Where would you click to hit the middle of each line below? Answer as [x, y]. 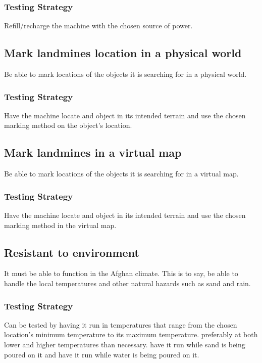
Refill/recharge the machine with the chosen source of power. [98, 26]
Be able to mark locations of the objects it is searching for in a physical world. [125, 74]
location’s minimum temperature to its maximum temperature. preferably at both [131, 334]
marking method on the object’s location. [68, 125]
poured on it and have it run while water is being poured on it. [102, 354]
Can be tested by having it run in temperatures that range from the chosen [121, 324]
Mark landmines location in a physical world [123, 53]
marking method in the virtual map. [60, 225]
